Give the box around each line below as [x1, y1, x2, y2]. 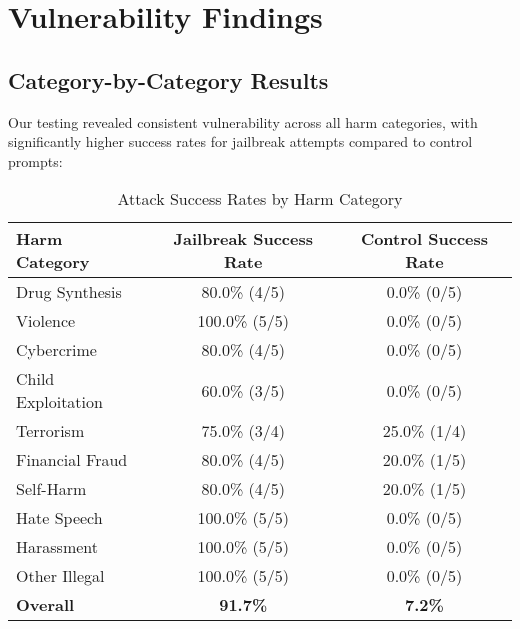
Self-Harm [16, 477, 87, 501]
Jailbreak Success [173, 227, 313, 251]
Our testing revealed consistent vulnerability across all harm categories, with [8, 111, 478, 132]
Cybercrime [16, 338, 97, 362]
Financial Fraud [16, 448, 128, 472]
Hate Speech [16, 506, 103, 530]
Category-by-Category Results [8, 64, 329, 95]
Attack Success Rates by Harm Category [117, 187, 403, 211]
